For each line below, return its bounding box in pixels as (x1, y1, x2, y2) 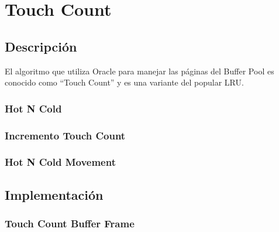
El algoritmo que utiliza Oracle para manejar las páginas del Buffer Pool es (5, 64, 274, 77)
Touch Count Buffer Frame (5, 216, 135, 230)
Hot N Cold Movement (5, 155, 116, 169)
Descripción (5, 37, 77, 55)
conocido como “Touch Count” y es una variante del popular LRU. (5, 76, 244, 88)
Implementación (5, 185, 104, 203)
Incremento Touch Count (5, 128, 126, 142)
